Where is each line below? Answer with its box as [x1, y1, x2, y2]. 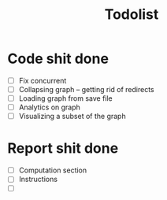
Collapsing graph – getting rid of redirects [18, 85, 154, 94]
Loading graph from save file [18, 94, 113, 103]
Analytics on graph [18, 102, 80, 112]
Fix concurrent [18, 76, 67, 85]
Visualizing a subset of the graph [18, 112, 127, 121]
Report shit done [7, 139, 119, 157]
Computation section [18, 165, 87, 175]
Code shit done [7, 50, 109, 68]
